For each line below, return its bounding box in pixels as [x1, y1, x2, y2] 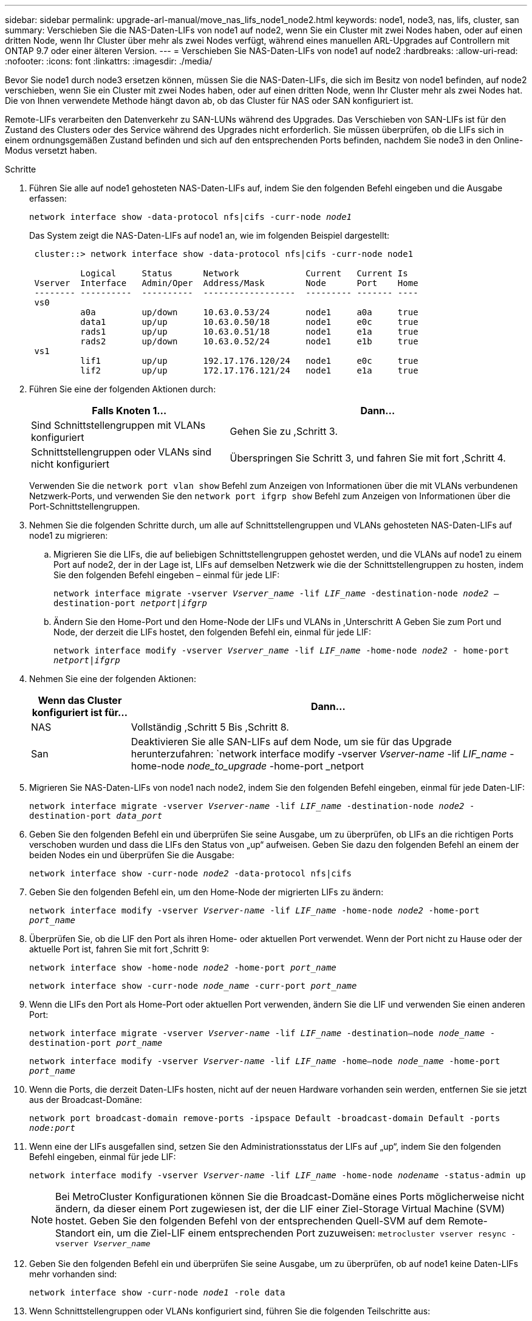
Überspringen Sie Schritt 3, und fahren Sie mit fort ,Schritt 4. [230, 452, 506, 464]
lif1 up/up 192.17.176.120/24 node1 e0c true [80, 356, 418, 366]
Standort [55, 1227, 95, 1239]
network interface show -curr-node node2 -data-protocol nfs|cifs [29, 869, 352, 878]
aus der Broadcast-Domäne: [29, 1094, 142, 1105]
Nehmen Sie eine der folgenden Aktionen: [29, 674, 196, 684]
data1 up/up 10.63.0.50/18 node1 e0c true [80, 317, 418, 327]
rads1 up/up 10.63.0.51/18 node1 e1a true [80, 327, 418, 336]
